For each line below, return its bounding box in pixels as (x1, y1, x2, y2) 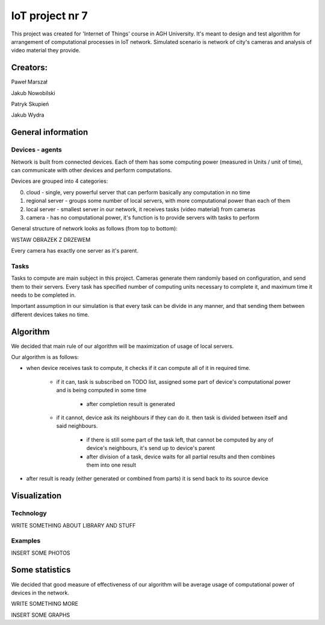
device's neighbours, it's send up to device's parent (86, 445, 215, 452)
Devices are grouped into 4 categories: (11, 177, 108, 185)
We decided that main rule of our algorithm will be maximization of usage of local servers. (11, 342, 234, 349)
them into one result (86, 461, 137, 469)
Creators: (11, 63, 48, 73)
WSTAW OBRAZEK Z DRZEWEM (11, 236, 91, 243)
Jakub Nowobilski (11, 89, 55, 96)
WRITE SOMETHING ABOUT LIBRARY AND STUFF (11, 522, 136, 529)
